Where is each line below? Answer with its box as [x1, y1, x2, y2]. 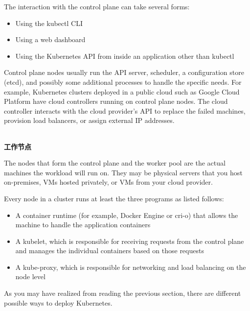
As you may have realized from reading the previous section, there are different [4, 288, 241, 298]
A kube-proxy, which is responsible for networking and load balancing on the [15, 262, 246, 272]
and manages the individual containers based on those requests [15, 245, 204, 256]
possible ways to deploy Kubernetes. [4, 297, 113, 308]
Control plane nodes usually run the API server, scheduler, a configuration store [4, 67, 244, 77]
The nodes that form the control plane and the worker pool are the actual [4, 158, 226, 168]
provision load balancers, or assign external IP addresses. [4, 115, 175, 125]
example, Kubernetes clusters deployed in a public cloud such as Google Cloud [4, 86, 240, 96]
